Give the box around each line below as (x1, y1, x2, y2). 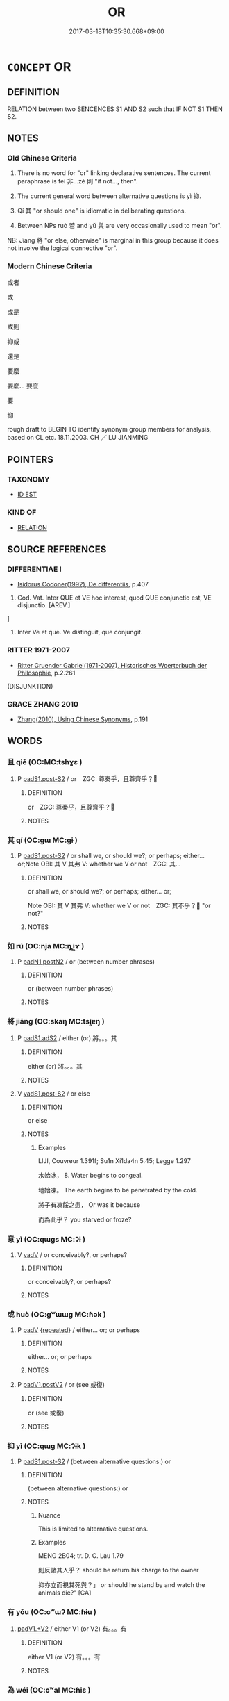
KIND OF (7, 508, 37, 518)
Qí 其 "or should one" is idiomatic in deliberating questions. (17, 206, 186, 215)
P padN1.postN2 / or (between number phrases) (17, 958, 155, 966)
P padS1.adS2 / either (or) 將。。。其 (17, 1033, 117, 1042)
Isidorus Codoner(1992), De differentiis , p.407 (17, 580, 149, 589)
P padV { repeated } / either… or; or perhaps (17, 1326, 141, 1334)
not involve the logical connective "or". (7, 244, 118, 252)
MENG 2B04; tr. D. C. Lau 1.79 (37, 1552, 124, 1560)
